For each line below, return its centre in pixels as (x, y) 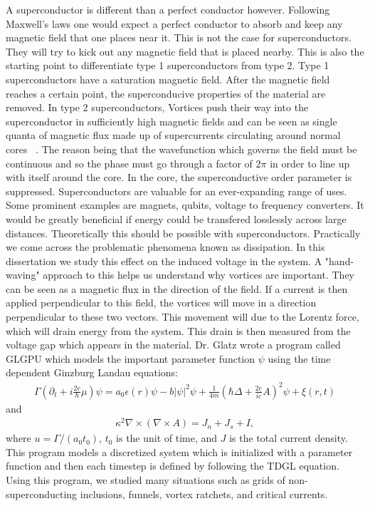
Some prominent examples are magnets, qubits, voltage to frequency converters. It (185, 205)
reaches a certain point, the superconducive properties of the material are (166, 93)
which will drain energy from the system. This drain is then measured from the (178, 330)
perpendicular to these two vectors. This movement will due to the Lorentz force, (183, 317)
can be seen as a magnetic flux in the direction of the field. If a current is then (177, 288)
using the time (299, 358)
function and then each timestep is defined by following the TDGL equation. (173, 466)
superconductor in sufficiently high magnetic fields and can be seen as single (171, 121)
